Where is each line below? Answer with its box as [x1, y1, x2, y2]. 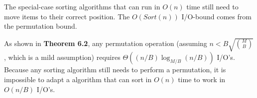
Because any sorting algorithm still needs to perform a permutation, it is [4, 64, 226, 75]
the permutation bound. [4, 21, 77, 31]
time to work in [178, 74, 226, 84]
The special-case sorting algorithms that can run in [4, 1, 160, 11]
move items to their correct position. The [4, 11, 130, 21]
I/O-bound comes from [181, 11, 252, 21]
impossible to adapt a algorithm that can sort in [4, 74, 152, 84]
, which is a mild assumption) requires [4, 52, 121, 62]
